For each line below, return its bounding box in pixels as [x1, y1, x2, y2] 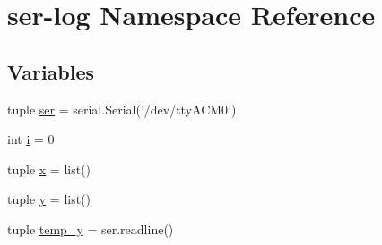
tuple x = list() [7, 159, 91, 178]
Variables [7, 57, 95, 85]
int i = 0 [7, 130, 55, 148]
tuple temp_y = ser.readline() [7, 219, 174, 238]
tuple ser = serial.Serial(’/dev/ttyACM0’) [7, 99, 237, 118]
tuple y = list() [7, 190, 91, 208]
